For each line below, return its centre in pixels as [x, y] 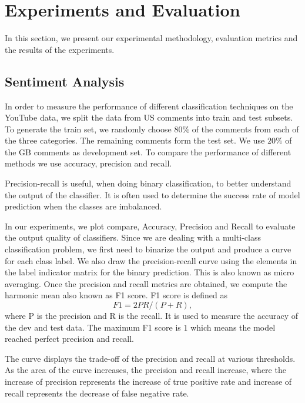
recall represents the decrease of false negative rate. [97, 393]
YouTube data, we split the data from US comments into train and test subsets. [149, 117]
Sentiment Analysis [65, 81]
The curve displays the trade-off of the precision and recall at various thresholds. [150, 358]
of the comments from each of [245, 129]
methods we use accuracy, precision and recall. [88, 163]
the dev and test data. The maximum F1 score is [93, 327]
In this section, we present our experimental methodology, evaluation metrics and [151, 38]
